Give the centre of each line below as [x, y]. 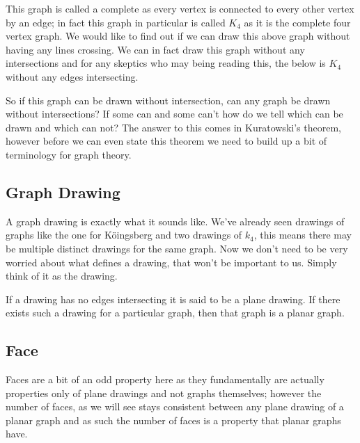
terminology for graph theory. [69, 154]
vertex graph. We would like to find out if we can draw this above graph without [178, 36]
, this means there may [303, 235]
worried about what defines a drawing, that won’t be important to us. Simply [171, 262]
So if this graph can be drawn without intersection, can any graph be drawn [168, 100]
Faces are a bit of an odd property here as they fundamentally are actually [165, 379]
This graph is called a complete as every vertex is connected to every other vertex [180, 8]
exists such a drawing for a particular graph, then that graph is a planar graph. [175, 313]
